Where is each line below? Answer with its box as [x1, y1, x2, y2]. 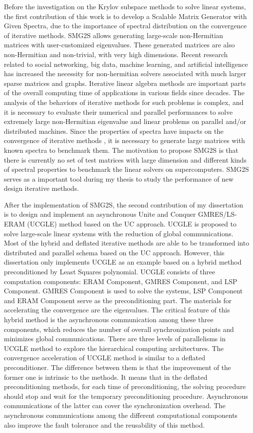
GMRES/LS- [198, 209, 237, 219]
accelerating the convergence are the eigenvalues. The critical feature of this [4, 305, 230, 315]
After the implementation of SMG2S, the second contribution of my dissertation [4, 199, 243, 209]
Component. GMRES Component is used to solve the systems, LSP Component [4, 286, 243, 296]
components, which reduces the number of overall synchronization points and [4, 324, 234, 334]
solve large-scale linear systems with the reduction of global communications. [4, 228, 234, 238]
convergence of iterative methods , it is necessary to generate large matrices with [4, 135, 245, 145]
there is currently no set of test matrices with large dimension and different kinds [4, 154, 247, 165]
